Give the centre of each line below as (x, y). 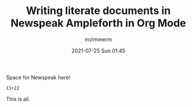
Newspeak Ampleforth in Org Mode (98, 23)
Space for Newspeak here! (38, 77)
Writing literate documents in (98, 11)
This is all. (18, 99)
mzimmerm (98, 39)
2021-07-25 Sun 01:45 (98, 50)
